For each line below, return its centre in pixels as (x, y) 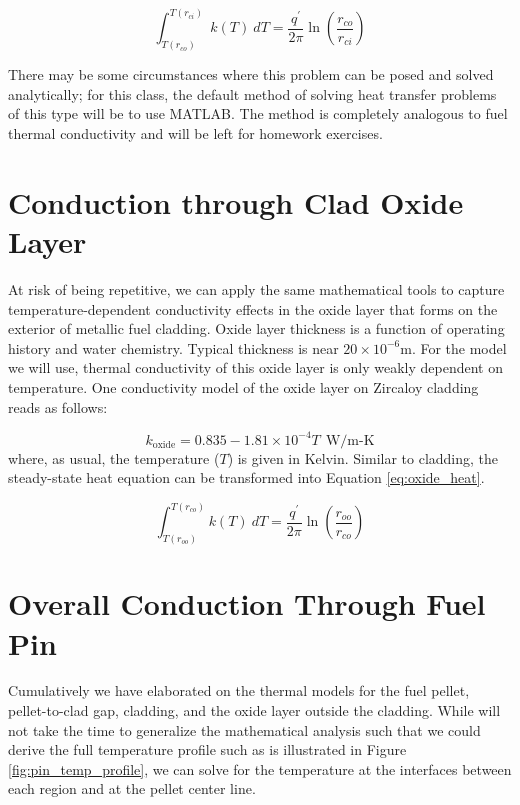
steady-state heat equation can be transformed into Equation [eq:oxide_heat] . (246, 477)
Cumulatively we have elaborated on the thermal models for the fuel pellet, (239, 690)
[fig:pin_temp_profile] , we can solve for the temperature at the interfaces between (260, 768)
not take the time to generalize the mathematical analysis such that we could (244, 729)
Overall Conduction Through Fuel (247, 603)
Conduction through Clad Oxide (236, 201)
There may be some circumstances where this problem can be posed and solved (251, 74)
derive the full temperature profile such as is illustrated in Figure (207, 749)
